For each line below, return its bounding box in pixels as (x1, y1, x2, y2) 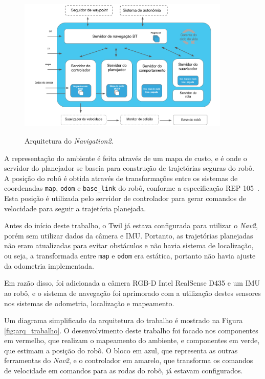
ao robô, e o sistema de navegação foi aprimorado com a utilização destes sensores (4, 287, 261, 298)
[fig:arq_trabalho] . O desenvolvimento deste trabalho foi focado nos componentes (4, 325, 258, 335)
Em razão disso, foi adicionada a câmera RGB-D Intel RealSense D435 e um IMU (4, 277, 260, 288)
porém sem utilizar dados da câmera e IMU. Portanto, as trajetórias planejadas (4, 230, 253, 241)
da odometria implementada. (4, 260, 94, 271)
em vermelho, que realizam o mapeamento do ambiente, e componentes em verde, (4, 335, 260, 346)
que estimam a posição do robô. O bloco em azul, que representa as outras (4, 345, 238, 355)
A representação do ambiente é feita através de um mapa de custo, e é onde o (4, 152, 247, 163)
